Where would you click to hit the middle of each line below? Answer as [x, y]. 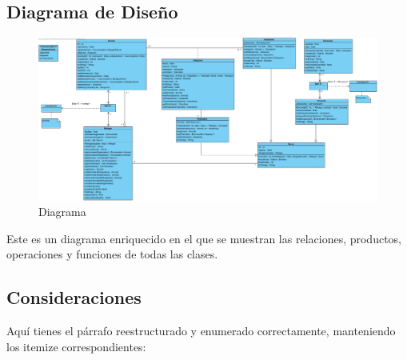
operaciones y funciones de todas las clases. [112, 254]
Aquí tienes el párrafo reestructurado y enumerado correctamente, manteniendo [201, 331]
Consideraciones [74, 297]
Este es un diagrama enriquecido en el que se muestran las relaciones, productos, [204, 238]
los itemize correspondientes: [76, 346]
